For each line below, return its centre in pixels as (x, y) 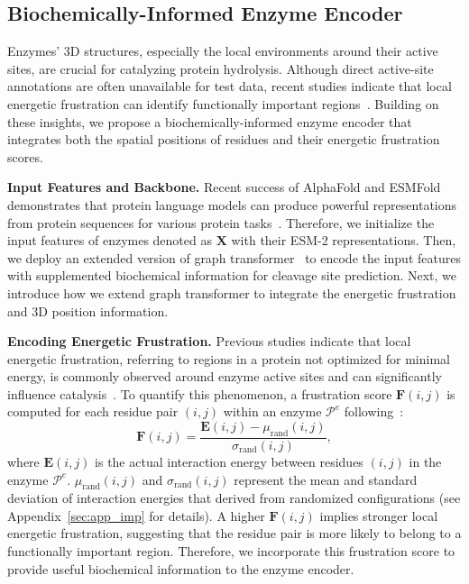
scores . (25, 156)
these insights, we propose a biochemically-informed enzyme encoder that (210, 121)
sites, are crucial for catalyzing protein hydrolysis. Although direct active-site (221, 68)
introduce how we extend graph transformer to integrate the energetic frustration (232, 292)
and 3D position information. (88, 310)
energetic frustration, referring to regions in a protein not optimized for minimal (229, 358)
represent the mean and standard (326, 479)
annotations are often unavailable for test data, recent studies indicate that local (230, 86)
